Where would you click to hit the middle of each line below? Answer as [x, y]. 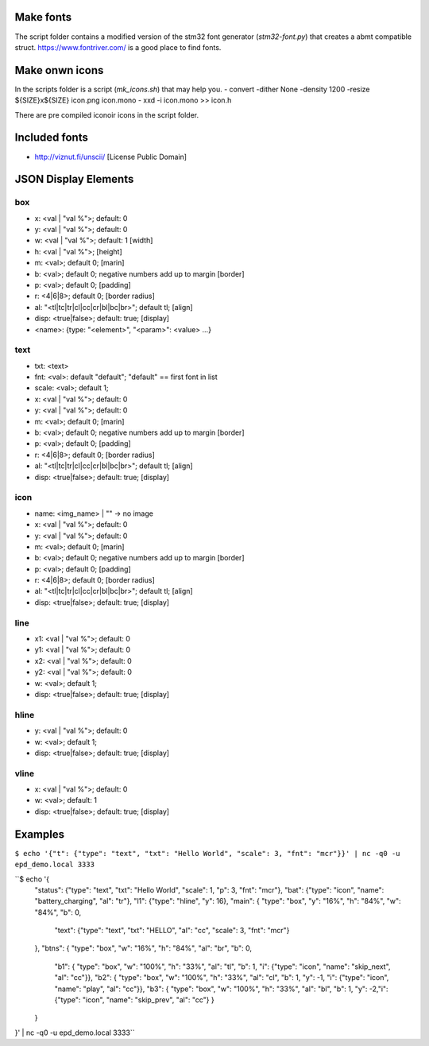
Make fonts [43, 17]
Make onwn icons [59, 70]
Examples [40, 834]
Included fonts [52, 138]
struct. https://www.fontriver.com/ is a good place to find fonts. [118, 47]
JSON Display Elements [74, 179]
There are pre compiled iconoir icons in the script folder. [106, 114]
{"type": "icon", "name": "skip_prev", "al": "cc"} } [134, 1000]
